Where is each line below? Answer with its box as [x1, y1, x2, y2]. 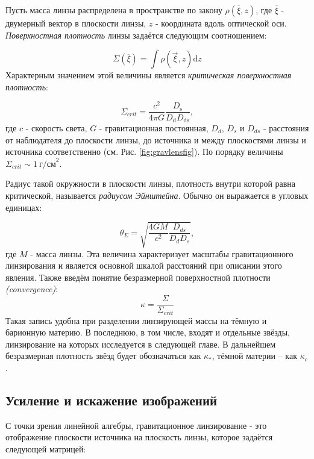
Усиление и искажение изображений [5, 390, 218, 409]
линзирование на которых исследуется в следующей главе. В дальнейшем [5, 337, 276, 350]
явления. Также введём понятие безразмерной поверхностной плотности [5, 270, 271, 283]
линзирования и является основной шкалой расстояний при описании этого [5, 259, 282, 272]
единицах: [5, 201, 42, 213]
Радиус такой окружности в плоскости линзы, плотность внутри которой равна [5, 177, 296, 190]
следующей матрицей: [5, 442, 86, 455]
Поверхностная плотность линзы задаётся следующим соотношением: [5, 28, 267, 41]
